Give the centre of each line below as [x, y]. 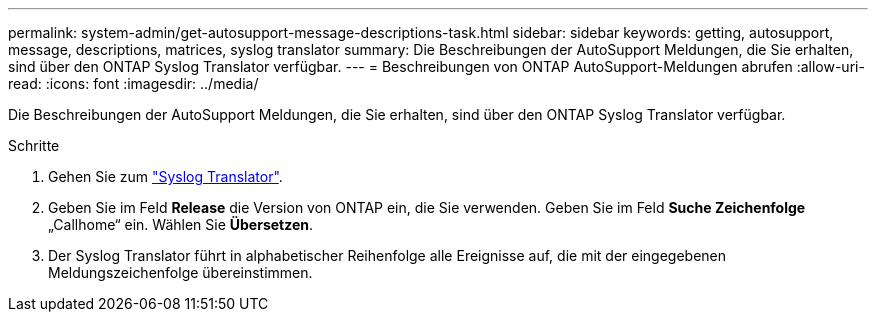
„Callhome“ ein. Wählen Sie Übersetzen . [181, 224]
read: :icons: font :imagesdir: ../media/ [133, 83]
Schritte [34, 145]
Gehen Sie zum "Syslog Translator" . [165, 176]
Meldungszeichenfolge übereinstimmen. [180, 272]
